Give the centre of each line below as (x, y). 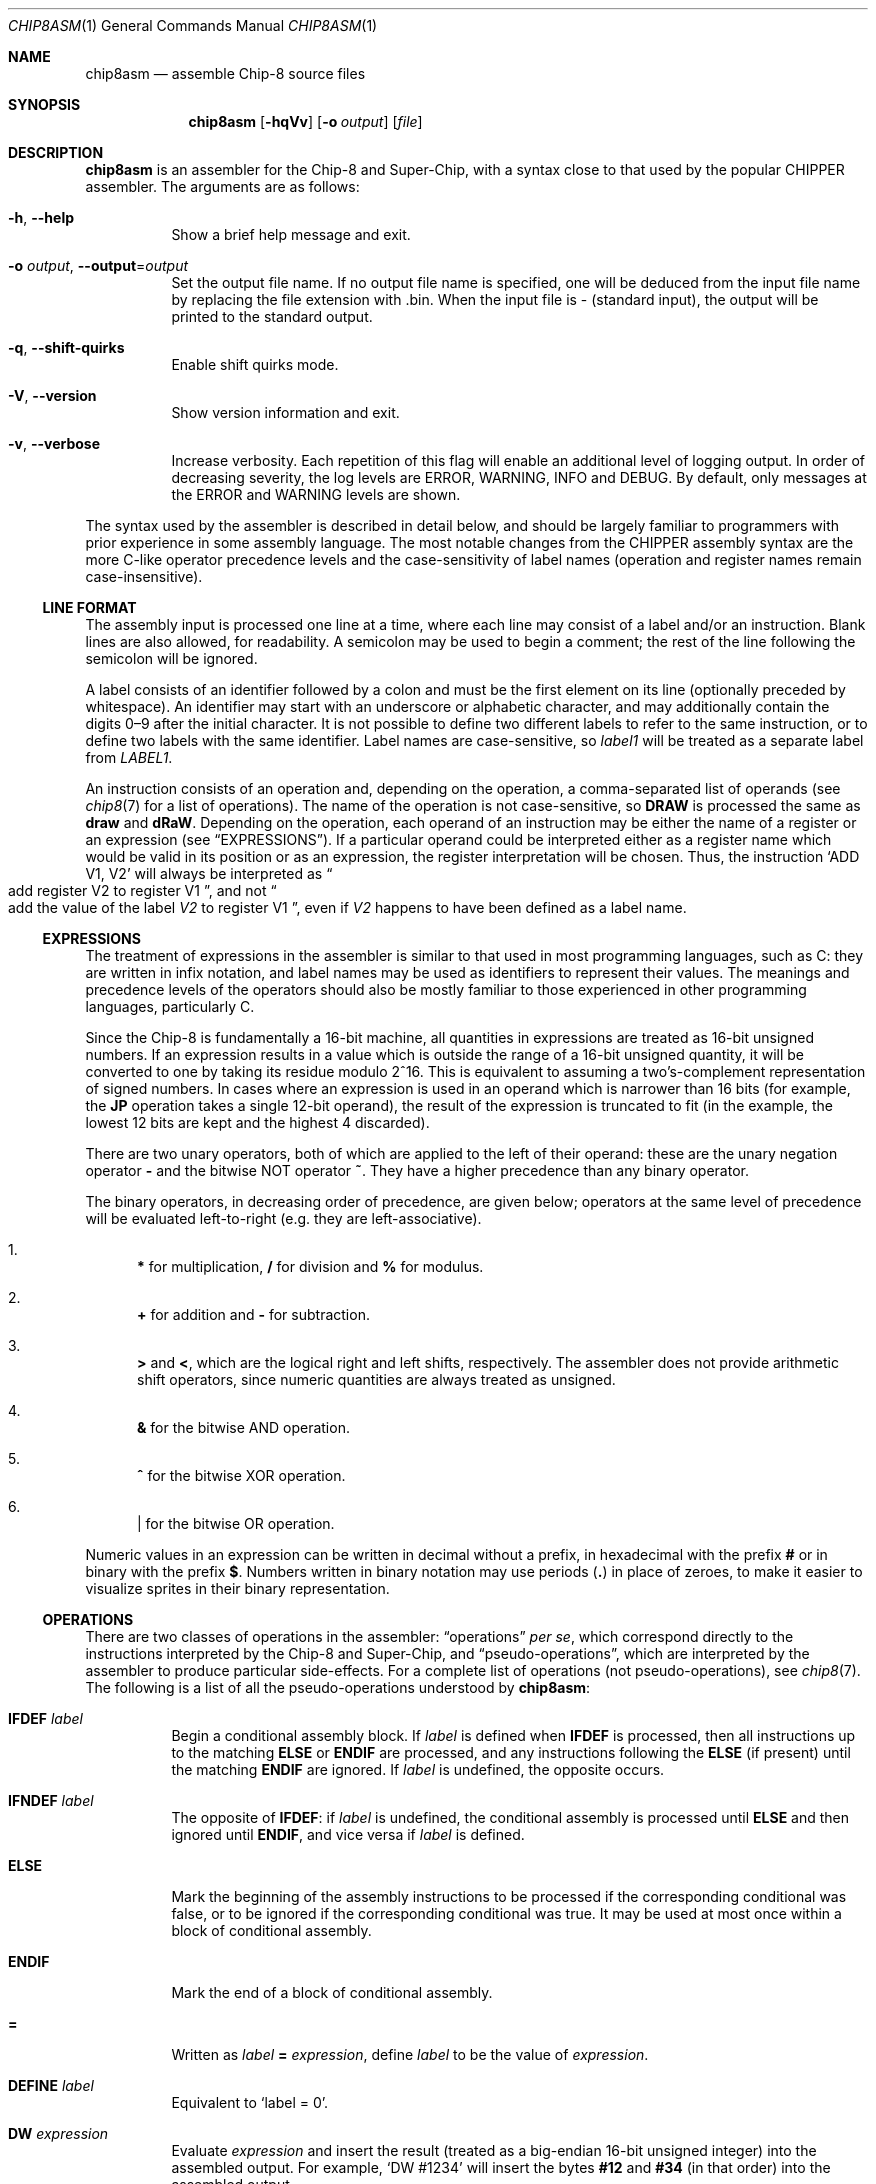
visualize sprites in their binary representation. (237, 1588)
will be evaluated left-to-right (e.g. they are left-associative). (283, 1218)
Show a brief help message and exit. (291, 234)
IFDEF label (45, 1718)
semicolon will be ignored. (171, 658)
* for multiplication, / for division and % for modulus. (310, 1266)
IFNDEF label (51, 1800)
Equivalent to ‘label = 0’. (250, 2102)
